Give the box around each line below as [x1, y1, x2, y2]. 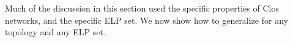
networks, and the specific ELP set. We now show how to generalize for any [5, 13, 288, 26]
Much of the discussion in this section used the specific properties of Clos [5, 2, 279, 14]
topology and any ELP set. [5, 26, 106, 38]
